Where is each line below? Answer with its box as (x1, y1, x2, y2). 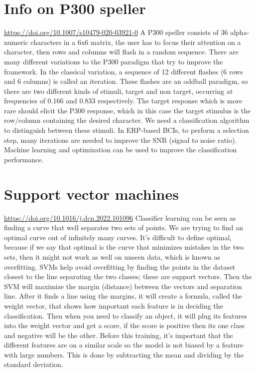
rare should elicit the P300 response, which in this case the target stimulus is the (4, 105, 251, 115)
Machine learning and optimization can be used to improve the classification (4, 144, 237, 155)
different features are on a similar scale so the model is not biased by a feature (4, 340, 244, 350)
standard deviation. (4, 359, 63, 370)
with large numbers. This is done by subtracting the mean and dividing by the (4, 349, 244, 360)
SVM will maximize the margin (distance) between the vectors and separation (4, 281, 242, 291)
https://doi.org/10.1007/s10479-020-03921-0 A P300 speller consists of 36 (4, 27, 228, 37)
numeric (4, 36, 28, 47)
